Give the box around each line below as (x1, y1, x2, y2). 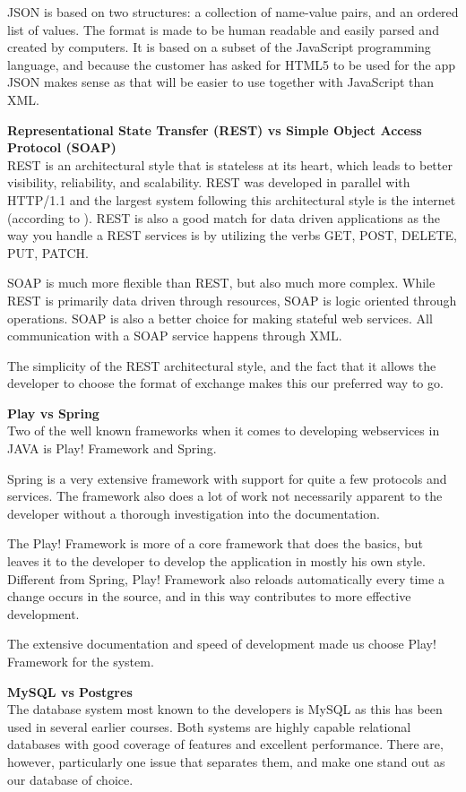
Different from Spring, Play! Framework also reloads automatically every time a (7, 569, 444, 588)
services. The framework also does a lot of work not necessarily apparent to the (7, 486, 443, 505)
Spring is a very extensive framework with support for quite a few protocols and (7, 469, 447, 487)
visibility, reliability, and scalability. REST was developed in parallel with (7, 173, 410, 192)
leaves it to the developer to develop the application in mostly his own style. (7, 552, 426, 571)
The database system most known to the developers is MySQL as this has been (7, 700, 443, 719)
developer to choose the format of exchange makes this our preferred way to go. (7, 374, 444, 392)
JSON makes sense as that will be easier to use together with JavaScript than (7, 73, 435, 91)
